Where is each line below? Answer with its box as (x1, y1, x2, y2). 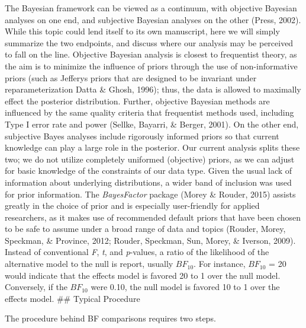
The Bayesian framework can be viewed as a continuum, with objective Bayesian (5, 2, 297, 14)
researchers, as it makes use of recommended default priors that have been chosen (5, 211, 301, 223)
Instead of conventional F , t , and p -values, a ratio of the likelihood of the (5, 246, 269, 258)
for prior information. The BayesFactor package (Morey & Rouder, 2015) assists (5, 187, 296, 200)
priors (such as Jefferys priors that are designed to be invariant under (5, 71, 257, 84)
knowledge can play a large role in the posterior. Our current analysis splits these (5, 141, 300, 154)
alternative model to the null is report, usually (5, 257, 173, 270)
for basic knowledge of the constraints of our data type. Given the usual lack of (5, 164, 292, 177)
